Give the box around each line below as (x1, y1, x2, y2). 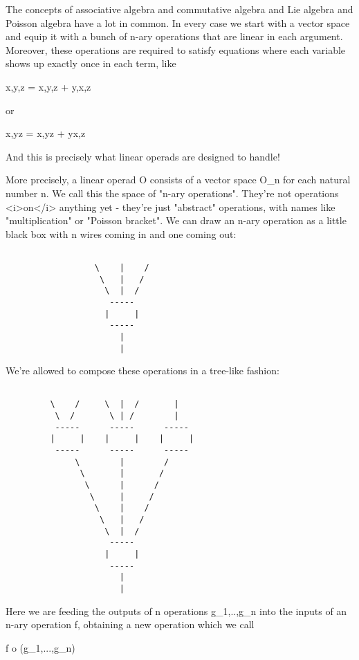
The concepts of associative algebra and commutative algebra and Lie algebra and (6, 2, 353, 16)
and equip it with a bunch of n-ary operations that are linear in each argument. (6, 29, 343, 44)
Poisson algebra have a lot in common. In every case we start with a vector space (6, 15, 350, 30)
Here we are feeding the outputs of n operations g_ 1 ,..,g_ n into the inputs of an (6, 603, 347, 618)
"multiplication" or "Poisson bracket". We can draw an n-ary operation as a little (6, 213, 347, 228)
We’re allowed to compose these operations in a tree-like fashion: (6, 363, 279, 378)
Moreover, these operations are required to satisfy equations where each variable (6, 42, 346, 57)
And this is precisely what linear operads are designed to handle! (6, 149, 280, 163)
